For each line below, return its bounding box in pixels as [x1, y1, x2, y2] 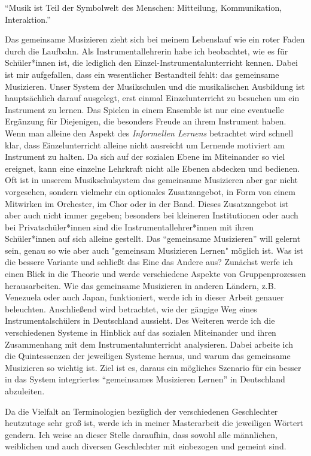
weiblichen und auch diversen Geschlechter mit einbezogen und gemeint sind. [5, 440, 286, 452]
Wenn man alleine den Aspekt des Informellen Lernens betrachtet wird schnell [5, 126, 294, 139]
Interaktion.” [5, 13, 51, 25]
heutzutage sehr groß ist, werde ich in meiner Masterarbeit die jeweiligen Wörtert [5, 417, 304, 429]
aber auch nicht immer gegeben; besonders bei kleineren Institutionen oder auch [5, 209, 298, 221]
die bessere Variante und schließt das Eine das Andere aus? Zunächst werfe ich [5, 256, 293, 268]
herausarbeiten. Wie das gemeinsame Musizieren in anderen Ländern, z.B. [5, 279, 276, 291]
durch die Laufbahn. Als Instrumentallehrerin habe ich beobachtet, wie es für [5, 44, 288, 57]
